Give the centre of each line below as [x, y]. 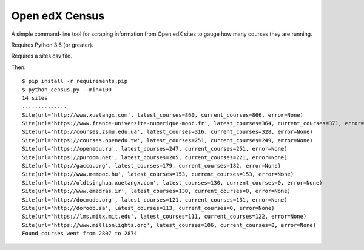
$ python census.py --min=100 [67, 90]
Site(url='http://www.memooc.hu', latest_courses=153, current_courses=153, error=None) [158, 174]
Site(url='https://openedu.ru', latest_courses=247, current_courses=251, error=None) [155, 149]
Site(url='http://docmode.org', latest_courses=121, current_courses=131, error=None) [155, 199]
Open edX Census [58, 16]
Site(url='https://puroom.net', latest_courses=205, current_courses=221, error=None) [155, 157]
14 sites [35, 98]
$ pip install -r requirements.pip [75, 81]
